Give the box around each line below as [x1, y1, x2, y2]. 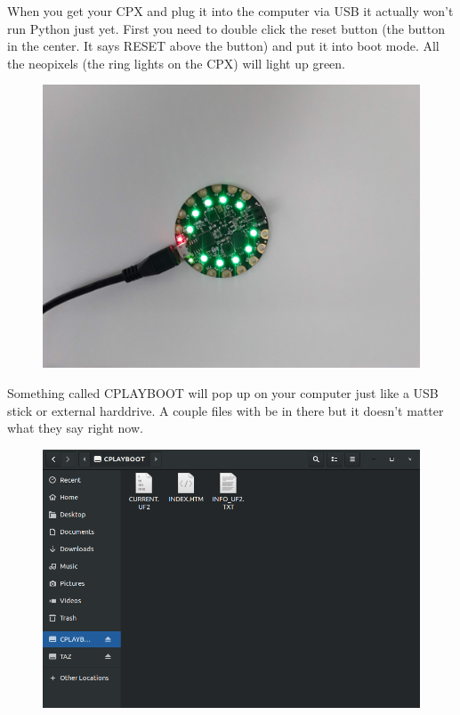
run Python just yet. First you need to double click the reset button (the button [7, 19, 445, 37]
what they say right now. [7, 418, 143, 437]
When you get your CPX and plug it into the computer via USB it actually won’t [7, 2, 454, 20]
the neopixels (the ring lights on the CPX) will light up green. [7, 53, 346, 72]
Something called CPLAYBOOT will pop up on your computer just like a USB [7, 383, 439, 402]
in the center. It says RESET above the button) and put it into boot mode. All [7, 37, 440, 55]
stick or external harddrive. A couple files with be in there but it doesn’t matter [7, 401, 444, 419]
